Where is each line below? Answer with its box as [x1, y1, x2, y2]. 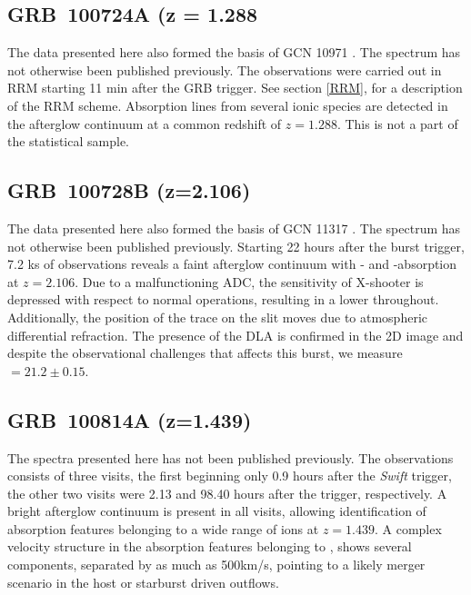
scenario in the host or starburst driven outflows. [7, 572, 279, 591]
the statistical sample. [7, 132, 129, 151]
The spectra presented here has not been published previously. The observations [7, 448, 454, 467]
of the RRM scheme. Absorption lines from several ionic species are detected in [7, 95, 448, 114]
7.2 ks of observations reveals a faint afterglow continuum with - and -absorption [7, 254, 457, 273]
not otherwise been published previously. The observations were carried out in [7, 60, 442, 79]
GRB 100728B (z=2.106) [7, 176, 251, 204]
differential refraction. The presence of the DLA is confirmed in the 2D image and [7, 325, 464, 344]
